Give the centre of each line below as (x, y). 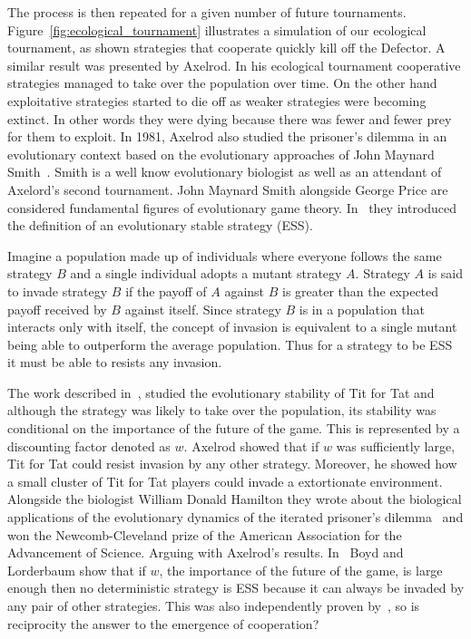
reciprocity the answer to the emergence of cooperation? (163, 623)
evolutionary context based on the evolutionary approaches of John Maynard (221, 154)
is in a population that (362, 309)
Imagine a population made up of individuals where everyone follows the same (225, 255)
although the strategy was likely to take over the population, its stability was (222, 410)
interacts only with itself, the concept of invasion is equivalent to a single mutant (232, 327)
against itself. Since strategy (203, 309)
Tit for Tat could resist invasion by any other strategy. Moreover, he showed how (232, 464)
